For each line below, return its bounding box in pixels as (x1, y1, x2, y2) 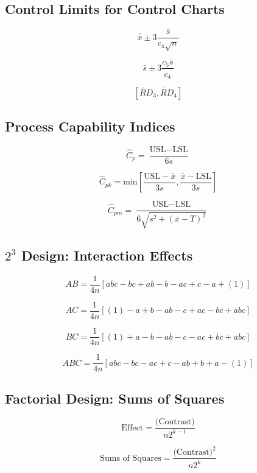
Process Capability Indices (5, 117, 175, 136)
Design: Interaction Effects (21, 246, 193, 265)
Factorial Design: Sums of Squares (5, 388, 225, 407)
